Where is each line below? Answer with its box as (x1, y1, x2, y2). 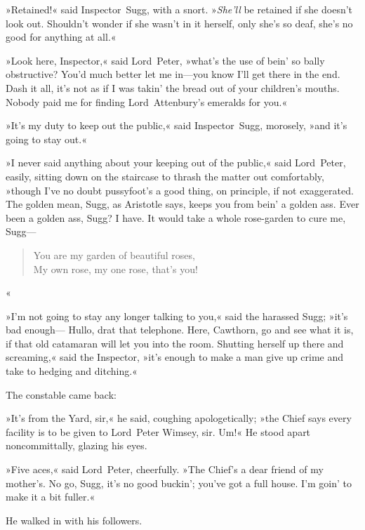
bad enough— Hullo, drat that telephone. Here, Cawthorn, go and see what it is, (6, 322, 354, 337)
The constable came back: (6, 387, 117, 402)
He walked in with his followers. (6, 512, 142, 527)
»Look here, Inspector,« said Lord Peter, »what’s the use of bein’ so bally (6, 53, 325, 67)
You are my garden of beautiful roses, (33, 247, 195, 262)
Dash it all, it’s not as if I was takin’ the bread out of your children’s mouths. (6, 80, 340, 95)
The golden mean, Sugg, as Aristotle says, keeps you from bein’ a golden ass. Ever (6, 197, 359, 211)
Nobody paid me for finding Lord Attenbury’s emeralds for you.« (6, 94, 288, 109)
